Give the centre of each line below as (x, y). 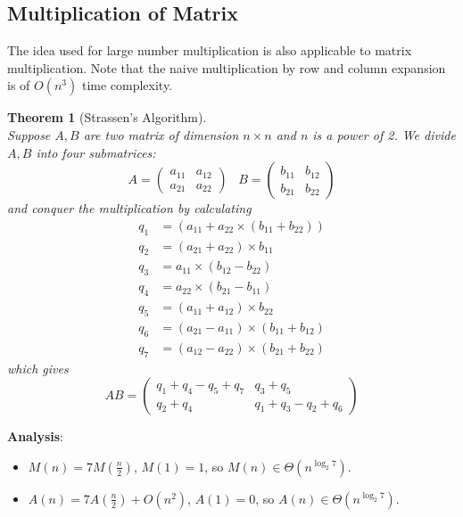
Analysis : (35, 436)
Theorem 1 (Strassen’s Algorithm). (107, 117)
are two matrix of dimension (161, 134)
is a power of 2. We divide (384, 134)
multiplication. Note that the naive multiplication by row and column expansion (227, 67)
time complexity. (127, 85)
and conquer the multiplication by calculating (129, 208)
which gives (38, 368)
